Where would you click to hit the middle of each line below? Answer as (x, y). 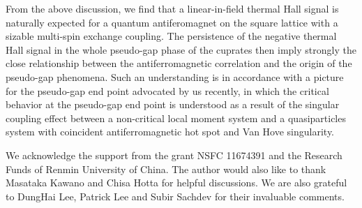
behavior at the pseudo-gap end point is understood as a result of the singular (173, 104)
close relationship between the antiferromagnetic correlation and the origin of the (179, 63)
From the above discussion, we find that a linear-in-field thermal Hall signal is (172, 8)
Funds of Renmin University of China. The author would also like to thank (166, 169)
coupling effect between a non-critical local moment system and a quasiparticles (176, 118)
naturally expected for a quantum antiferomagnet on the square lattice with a (172, 22)
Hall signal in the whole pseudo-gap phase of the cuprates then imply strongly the (181, 49)
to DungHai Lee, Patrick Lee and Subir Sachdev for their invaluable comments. (175, 196)
